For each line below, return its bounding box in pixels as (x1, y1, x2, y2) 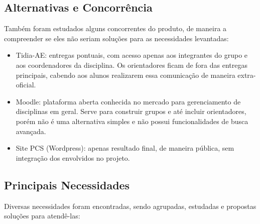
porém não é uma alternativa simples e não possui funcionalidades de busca (16, 116, 248, 126)
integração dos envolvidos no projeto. (16, 152, 130, 163)
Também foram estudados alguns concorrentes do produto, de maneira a (4, 23, 227, 34)
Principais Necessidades (4, 177, 130, 192)
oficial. (16, 79, 36, 90)
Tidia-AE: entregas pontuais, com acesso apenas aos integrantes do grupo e (16, 50, 248, 60)
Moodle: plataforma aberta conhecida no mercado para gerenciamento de (16, 96, 241, 106)
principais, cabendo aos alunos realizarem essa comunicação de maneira (16, 69, 235, 80)
